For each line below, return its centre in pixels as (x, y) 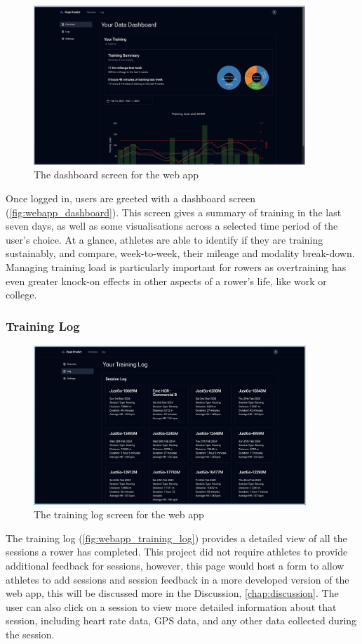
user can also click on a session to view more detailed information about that (171, 606)
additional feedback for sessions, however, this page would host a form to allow (175, 566)
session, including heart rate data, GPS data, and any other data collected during (181, 620)
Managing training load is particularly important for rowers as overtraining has (176, 267)
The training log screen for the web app (119, 514)
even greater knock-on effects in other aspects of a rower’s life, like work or (166, 281)
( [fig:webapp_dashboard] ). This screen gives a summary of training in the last (174, 212)
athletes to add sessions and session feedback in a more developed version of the (177, 579)
